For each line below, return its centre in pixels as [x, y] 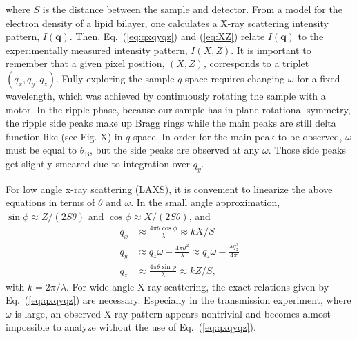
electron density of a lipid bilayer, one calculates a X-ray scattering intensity [167, 22]
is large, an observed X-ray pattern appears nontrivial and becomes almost [173, 313]
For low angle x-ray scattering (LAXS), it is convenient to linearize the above [169, 189]
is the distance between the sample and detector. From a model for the [192, 9]
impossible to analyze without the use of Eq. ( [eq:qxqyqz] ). [131, 327]
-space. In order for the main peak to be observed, [236, 136]
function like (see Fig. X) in [64, 136]
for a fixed [319, 78]
